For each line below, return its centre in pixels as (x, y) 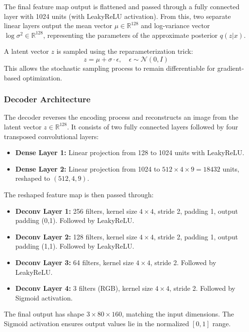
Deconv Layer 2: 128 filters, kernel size (76, 236)
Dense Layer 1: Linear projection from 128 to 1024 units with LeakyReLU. (130, 152)
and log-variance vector (175, 25)
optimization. (42, 77)
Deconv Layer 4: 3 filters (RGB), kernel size (84, 288)
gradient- (231, 68)
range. (222, 323)
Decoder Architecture (47, 99)
